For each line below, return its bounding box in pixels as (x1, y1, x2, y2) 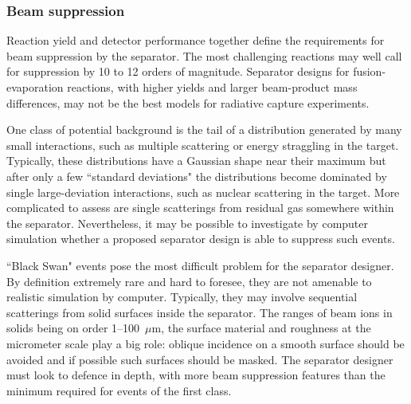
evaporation (6, 79, 64, 95)
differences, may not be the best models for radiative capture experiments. (6, 94, 370, 111)
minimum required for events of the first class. (6, 382, 232, 398)
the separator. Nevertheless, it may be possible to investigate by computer (6, 214, 369, 231)
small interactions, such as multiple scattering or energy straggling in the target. (6, 136, 399, 153)
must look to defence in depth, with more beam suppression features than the (6, 367, 386, 383)
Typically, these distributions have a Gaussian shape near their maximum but (6, 152, 386, 169)
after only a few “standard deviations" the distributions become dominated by (6, 167, 387, 184)
